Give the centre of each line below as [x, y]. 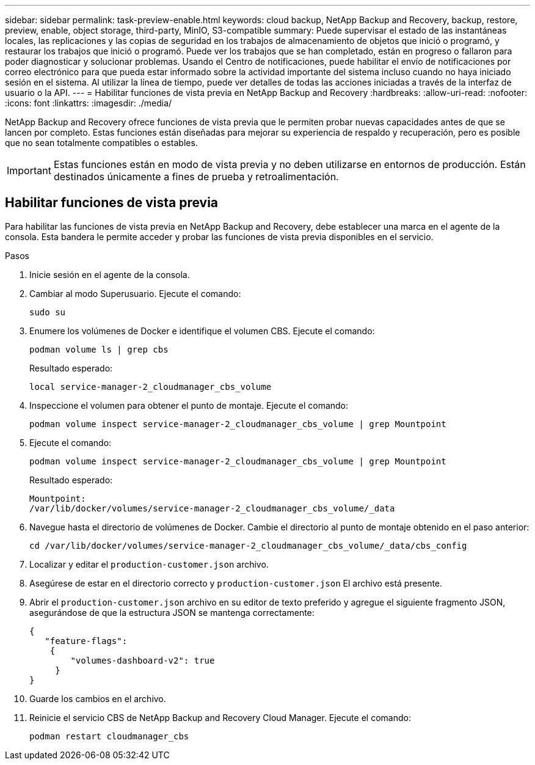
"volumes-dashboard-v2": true [143, 660]
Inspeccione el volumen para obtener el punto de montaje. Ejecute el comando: [189, 405]
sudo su [48, 312]
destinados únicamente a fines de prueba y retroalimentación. [196, 177]
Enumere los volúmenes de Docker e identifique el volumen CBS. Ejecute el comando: [202, 331]
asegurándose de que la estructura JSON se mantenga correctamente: [172, 612]
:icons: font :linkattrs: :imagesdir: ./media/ [89, 103]
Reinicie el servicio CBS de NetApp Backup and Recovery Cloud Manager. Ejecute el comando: [220, 717]
